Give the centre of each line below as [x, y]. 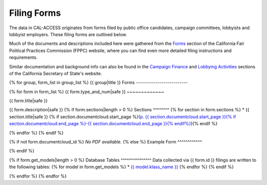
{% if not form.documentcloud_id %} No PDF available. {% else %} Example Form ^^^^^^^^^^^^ [106, 142]
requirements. [23, 57]
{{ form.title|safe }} [28, 101]
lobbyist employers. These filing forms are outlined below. [68, 34]
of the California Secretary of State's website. [56, 73]
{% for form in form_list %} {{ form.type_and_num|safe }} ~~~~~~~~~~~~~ [87, 92]
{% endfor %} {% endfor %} [38, 176]
